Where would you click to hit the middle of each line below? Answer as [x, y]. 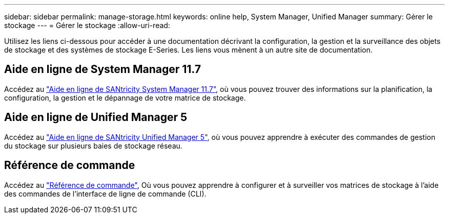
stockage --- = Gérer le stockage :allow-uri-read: [87, 25]
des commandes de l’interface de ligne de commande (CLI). [105, 193]
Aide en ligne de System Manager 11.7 [103, 69]
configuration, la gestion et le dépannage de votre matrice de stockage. [125, 98]
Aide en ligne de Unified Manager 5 [96, 117]
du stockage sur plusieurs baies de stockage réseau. [93, 146]
